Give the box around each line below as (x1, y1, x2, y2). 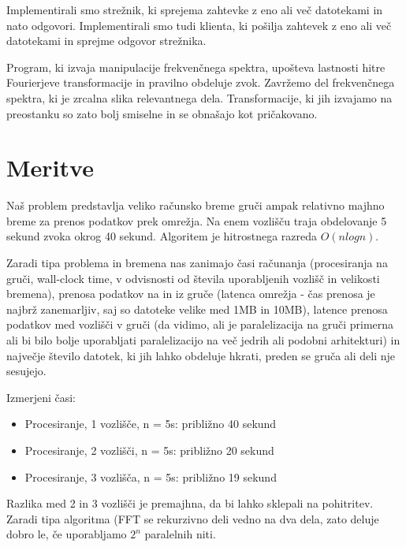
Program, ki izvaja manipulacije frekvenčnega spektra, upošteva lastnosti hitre (6, 58, 386, 75)
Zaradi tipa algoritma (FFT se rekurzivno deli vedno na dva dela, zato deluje (6, 510, 379, 527)
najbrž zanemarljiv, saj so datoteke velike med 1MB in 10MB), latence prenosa (6, 300, 388, 317)
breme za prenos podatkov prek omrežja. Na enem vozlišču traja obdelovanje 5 (6, 212, 387, 229)
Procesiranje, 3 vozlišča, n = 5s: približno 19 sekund (24, 468, 277, 485)
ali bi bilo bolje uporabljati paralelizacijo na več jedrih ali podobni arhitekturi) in (6, 332, 400, 348)
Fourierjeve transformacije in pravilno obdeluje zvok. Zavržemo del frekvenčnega (6, 74, 395, 91)
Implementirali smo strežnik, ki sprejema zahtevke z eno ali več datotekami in (6, 2, 383, 17)
